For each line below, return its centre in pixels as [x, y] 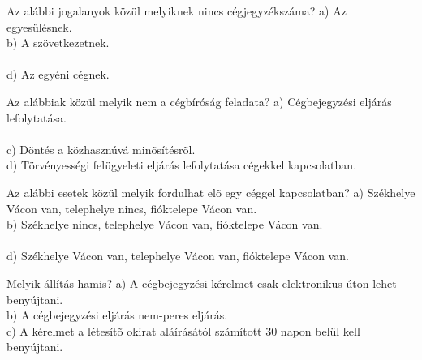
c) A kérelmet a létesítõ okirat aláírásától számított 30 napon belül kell [183, 330]
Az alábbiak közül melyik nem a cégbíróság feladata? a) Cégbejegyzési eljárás [199, 101]
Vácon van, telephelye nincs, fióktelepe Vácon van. [132, 208]
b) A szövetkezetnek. [58, 43]
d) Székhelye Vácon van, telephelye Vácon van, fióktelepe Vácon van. [178, 256]
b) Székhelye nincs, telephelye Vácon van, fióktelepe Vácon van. [165, 224]
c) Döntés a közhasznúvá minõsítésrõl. [101, 149]
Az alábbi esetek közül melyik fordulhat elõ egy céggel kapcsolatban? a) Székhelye [211, 192]
